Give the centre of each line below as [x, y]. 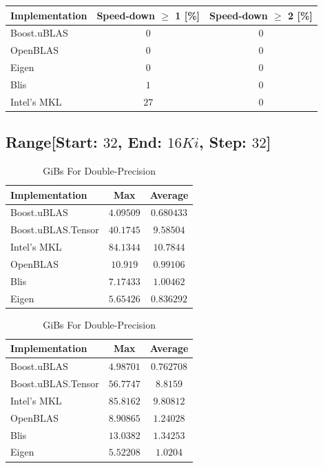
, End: [139, 142]
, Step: [223, 142]
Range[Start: [52, 142]
